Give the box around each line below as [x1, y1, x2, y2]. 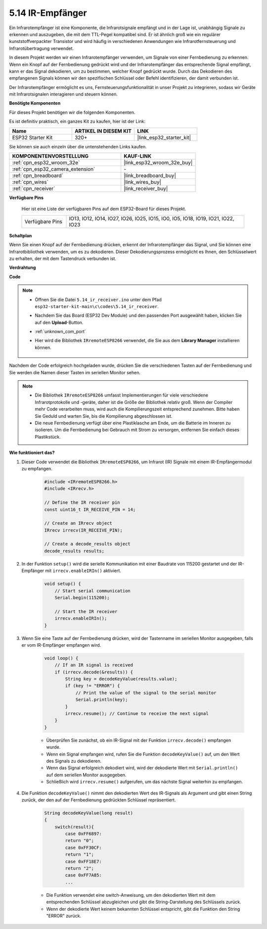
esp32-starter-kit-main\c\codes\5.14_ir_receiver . [35, 303, 159, 309]
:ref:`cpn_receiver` [12, 185, 55, 192]
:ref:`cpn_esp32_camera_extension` [12, 166, 95, 173]
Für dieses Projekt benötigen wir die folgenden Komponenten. [9, 109, 135, 115]
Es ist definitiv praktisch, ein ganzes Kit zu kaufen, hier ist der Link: [9, 119, 146, 125]
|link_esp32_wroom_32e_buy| [124, 159, 193, 166]
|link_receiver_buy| [124, 185, 168, 192]
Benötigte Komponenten [9, 100, 61, 106]
